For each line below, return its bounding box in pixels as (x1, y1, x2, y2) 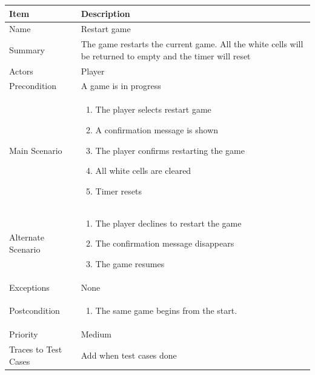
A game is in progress (81, 79, 161, 92)
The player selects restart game (95, 103, 211, 116)
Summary (9, 43, 45, 56)
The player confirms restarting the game (95, 144, 245, 156)
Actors (9, 64, 33, 77)
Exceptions (9, 280, 50, 293)
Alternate (9, 231, 44, 244)
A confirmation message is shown (95, 123, 219, 136)
